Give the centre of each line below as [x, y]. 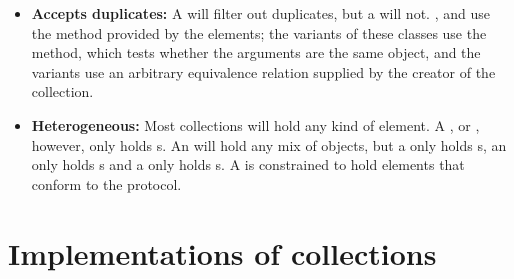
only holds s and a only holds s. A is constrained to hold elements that [248, 164]
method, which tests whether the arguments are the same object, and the [256, 52]
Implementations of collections [222, 252]
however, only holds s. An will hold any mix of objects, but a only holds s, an [269, 144]
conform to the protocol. [106, 183]
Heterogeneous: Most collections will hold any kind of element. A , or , [255, 124]
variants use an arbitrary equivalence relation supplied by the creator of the [263, 71]
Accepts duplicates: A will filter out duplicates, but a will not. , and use [260, 13]
